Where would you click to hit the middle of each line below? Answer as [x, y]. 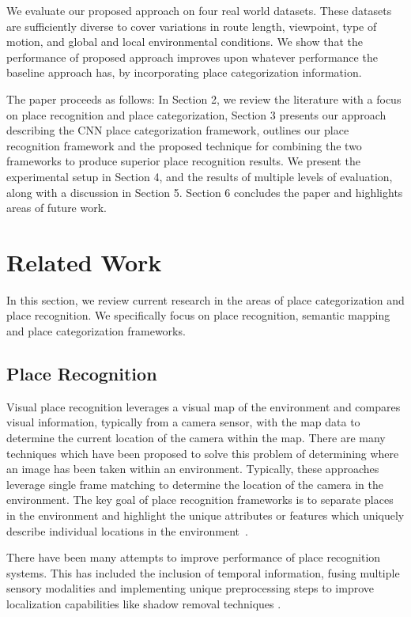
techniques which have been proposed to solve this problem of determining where [203, 453]
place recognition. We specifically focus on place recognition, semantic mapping [198, 315]
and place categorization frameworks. [96, 331]
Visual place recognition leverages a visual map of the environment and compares [204, 406]
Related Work [84, 261]
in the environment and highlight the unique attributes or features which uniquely [205, 515]
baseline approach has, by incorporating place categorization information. [184, 72]
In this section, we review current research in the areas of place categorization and [205, 299]
